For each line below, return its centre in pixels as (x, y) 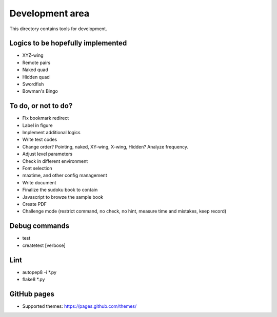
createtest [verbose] (44, 245)
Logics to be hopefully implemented (68, 43)
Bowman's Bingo (40, 91)
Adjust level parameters (47, 154)
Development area (50, 13)
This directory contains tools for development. (58, 29)
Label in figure (38, 125)
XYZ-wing (33, 55)
